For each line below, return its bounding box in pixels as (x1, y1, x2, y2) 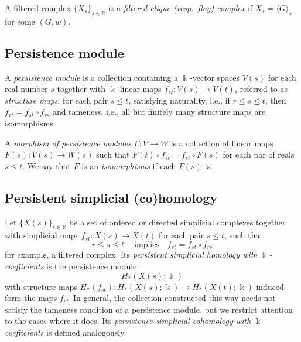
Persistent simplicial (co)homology (5, 188, 218, 206)
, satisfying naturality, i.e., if (128, 94, 230, 106)
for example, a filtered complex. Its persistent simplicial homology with (5, 248, 258, 261)
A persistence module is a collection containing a (5, 71, 179, 83)
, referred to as (234, 83, 288, 95)
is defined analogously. (46, 326, 126, 338)
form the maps (5, 292, 57, 304)
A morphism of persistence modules (5, 136, 131, 149)
